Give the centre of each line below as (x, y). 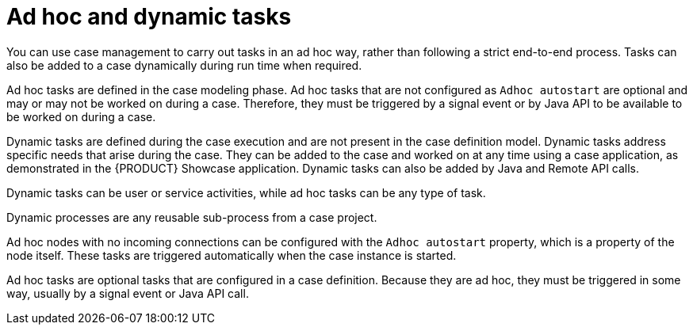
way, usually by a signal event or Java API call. (128, 293)
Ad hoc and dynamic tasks (149, 17)
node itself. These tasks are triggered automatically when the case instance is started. (232, 255)
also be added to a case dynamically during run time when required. (184, 65)
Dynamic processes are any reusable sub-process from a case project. (192, 217)
